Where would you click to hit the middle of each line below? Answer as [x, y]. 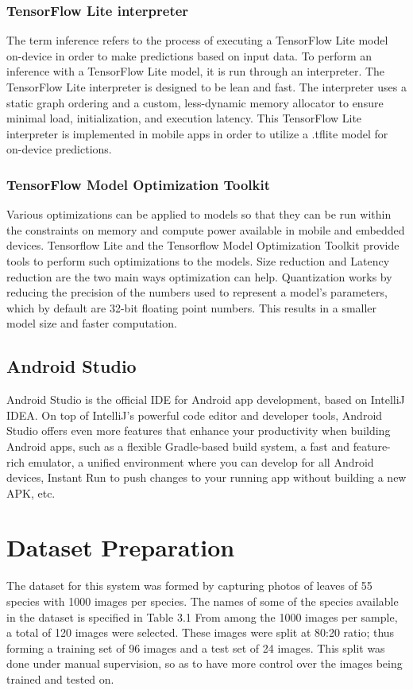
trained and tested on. [60, 678]
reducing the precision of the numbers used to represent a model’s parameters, [197, 292]
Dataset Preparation [121, 547]
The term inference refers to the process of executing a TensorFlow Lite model [197, 40]
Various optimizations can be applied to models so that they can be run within [199, 214]
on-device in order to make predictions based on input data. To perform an [189, 55]
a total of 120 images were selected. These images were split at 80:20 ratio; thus [201, 632]
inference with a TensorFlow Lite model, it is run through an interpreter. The [196, 71]
